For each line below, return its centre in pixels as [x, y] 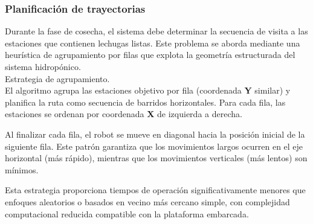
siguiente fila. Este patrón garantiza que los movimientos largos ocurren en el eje [154, 146]
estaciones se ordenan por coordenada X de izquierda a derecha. [124, 114]
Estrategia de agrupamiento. [57, 78]
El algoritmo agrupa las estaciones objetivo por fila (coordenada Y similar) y [148, 90]
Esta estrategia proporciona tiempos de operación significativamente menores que [155, 190]
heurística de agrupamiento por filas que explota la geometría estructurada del [150, 55]
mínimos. [22, 169]
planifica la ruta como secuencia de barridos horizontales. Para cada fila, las [145, 102]
